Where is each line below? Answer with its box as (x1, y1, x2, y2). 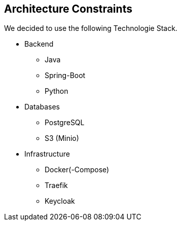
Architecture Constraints (4, 3, 132, 15)
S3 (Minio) (45, 134, 79, 143)
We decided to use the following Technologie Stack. (4, 24, 177, 33)
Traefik (45, 181, 68, 190)
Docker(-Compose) (45, 165, 110, 174)
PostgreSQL (45, 118, 85, 127)
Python (45, 87, 68, 96)
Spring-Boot (45, 71, 86, 80)
